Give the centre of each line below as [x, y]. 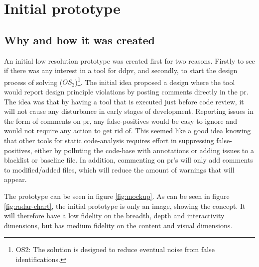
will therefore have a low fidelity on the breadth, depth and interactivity [114, 216]
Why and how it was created [80, 40]
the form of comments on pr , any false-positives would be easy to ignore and [121, 121]
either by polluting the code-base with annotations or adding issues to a [144, 150]
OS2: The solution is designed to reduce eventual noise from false [115, 249]
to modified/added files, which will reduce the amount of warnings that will [119, 169]
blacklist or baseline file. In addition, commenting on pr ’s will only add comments [129, 160]
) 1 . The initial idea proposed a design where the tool [155, 81]
